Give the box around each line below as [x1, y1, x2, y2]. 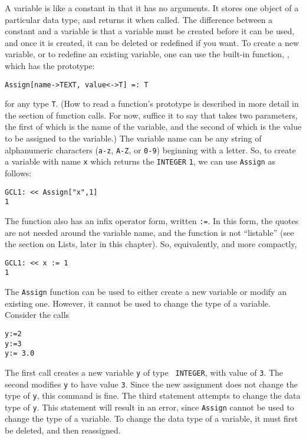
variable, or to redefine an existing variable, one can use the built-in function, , [5, 48, 289, 60]
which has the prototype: [5, 59, 95, 71]
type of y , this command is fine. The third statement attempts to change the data [5, 389, 301, 402]
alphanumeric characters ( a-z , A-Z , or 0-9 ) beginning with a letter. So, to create [5, 143, 296, 156]
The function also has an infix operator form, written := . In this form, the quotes [5, 214, 299, 226]
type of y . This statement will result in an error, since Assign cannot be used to [5, 400, 294, 413]
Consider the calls [5, 308, 70, 321]
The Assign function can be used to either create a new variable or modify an [5, 285, 287, 298]
